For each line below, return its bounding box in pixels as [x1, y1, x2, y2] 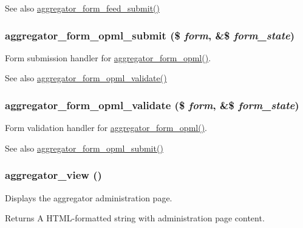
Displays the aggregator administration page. [5, 191, 172, 204]
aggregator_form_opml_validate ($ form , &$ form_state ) [5, 97, 299, 112]
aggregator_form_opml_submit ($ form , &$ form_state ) [5, 27, 295, 42]
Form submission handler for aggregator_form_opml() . [5, 51, 211, 64]
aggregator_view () [5, 167, 102, 183]
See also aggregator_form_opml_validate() [5, 72, 167, 84]
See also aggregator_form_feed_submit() [5, 2, 160, 14]
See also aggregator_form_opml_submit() [5, 141, 163, 154]
